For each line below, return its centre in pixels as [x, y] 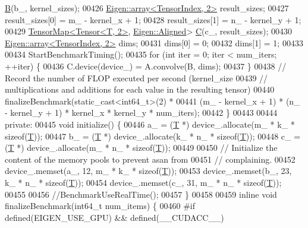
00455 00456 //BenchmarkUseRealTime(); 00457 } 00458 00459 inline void [141, 194]
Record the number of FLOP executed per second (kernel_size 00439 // [136, 77]
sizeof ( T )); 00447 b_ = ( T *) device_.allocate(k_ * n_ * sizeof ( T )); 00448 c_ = [153, 136]
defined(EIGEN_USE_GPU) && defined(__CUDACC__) [114, 217]
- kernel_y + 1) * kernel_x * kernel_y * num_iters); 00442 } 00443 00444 [141, 113]
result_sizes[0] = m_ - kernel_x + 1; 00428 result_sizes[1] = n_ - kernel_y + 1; [153, 19]
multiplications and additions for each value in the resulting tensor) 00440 [140, 89]
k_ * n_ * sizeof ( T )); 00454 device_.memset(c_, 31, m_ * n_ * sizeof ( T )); [143, 182]
